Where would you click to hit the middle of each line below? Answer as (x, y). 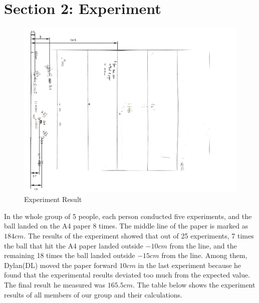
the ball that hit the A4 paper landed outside (74, 245)
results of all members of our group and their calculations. (93, 294)
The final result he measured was (55, 284)
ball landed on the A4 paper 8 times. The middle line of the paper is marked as (126, 226)
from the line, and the (203, 245)
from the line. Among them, (204, 255)
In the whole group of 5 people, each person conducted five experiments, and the (128, 216)
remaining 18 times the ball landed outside (70, 255)
